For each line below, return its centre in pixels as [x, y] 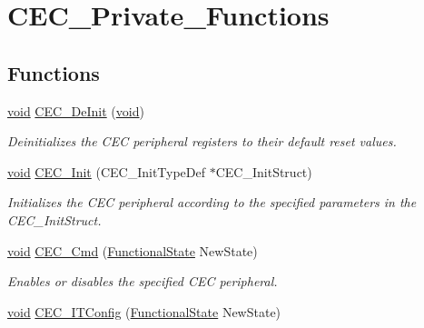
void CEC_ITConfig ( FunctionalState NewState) [144, 311]
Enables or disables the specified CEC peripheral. [143, 281]
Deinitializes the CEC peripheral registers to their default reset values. [202, 141]
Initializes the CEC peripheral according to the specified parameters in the [212, 202]
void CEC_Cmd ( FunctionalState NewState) [133, 250]
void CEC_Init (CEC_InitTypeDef [107, 171]
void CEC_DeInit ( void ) [76, 110]
